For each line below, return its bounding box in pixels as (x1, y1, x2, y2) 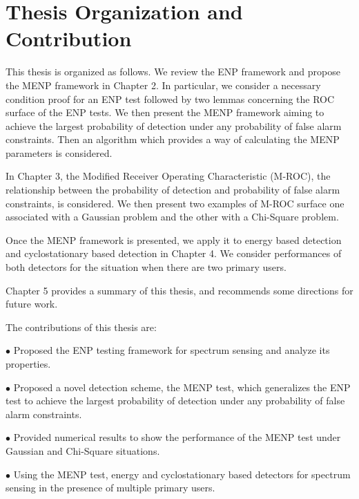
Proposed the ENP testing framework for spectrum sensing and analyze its (13, 343, 330, 357)
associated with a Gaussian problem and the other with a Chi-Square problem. (6, 209, 339, 224)
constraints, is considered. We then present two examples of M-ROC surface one (6, 196, 345, 210)
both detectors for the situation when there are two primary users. (6, 260, 287, 274)
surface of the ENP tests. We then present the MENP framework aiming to (6, 105, 324, 120)
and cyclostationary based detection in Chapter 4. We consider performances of (6, 246, 342, 261)
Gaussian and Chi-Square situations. (6, 443, 160, 458)
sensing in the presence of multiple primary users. (6, 480, 215, 495)
